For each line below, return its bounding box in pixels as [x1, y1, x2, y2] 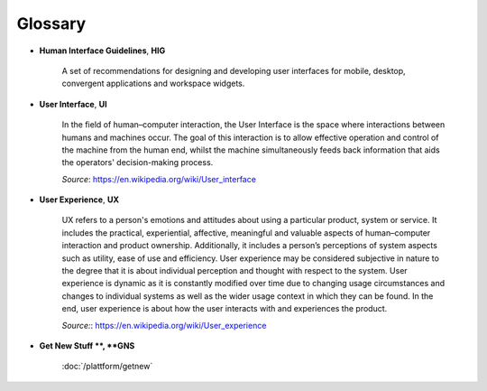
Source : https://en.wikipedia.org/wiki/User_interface [61, 173, 257, 184]
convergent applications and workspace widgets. [61, 78, 245, 89]
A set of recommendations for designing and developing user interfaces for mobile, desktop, [61, 65, 406, 76]
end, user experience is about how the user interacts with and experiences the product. [61, 303, 388, 314]
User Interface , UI [39, 98, 107, 109]
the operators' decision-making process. [61, 157, 214, 168]
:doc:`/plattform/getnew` [61, 361, 153, 372]
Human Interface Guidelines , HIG [39, 45, 166, 56]
